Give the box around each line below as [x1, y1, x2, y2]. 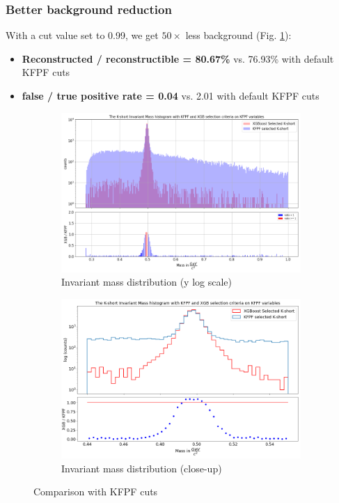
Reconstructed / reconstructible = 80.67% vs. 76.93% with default [22, 51, 334, 65]
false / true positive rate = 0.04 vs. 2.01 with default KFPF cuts [22, 88, 320, 102]
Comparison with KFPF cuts [33, 484, 158, 499]
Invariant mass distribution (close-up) [61, 461, 222, 475]
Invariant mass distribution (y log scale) [61, 274, 232, 289]
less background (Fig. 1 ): [185, 28, 292, 42]
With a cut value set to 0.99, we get [6, 28, 159, 42]
